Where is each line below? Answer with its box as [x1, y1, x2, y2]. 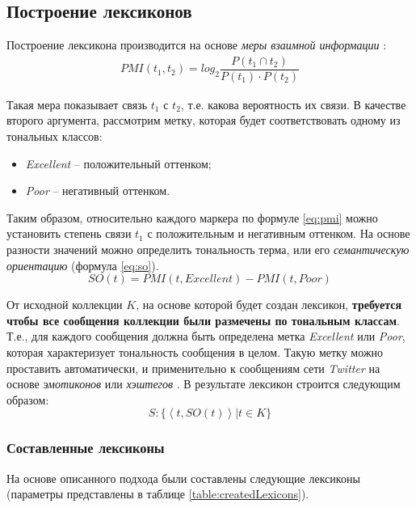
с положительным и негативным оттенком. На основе [147, 225, 410, 242]
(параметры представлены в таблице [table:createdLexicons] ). [6, 485, 309, 502]
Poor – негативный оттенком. [25, 182, 170, 199]
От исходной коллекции [6, 296, 123, 313]
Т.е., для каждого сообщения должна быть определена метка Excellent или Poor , [6, 328, 405, 345]
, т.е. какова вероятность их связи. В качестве [180, 95, 406, 112]
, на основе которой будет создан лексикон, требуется [136, 296, 401, 313]
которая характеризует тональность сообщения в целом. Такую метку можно [6, 344, 384, 361]
